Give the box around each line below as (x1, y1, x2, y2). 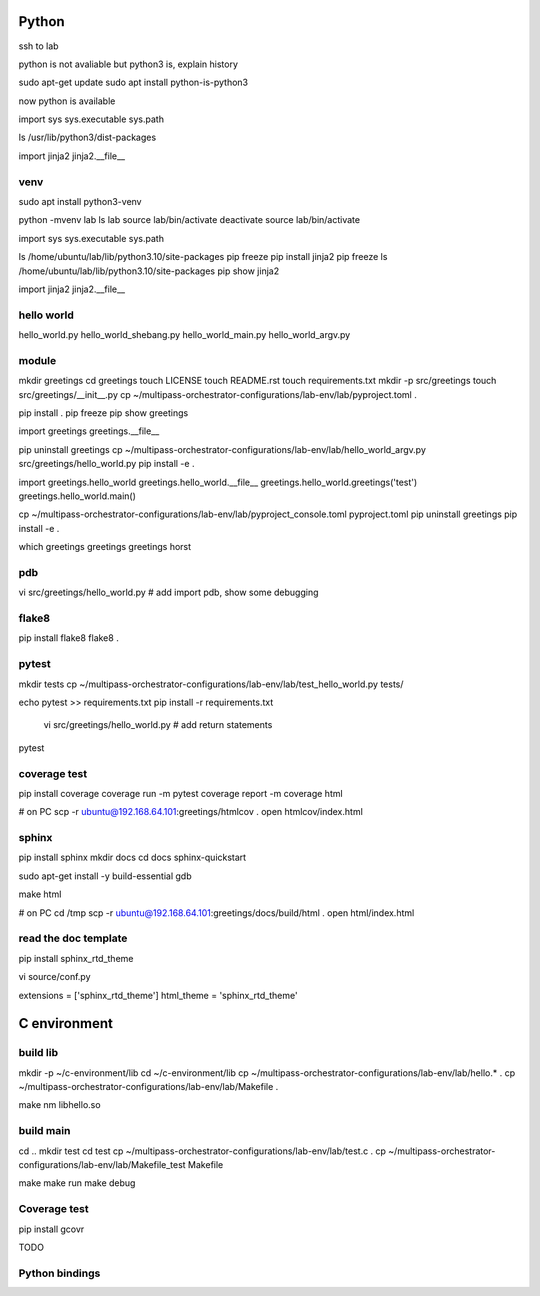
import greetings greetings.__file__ (18, 425, 160, 437)
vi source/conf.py (18, 971, 91, 983)
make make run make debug (18, 1177, 136, 1189)
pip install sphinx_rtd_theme (18, 952, 134, 964)
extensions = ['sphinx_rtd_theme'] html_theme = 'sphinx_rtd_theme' (18, 989, 299, 1001)
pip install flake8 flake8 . (18, 632, 119, 644)
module (18, 353, 57, 367)
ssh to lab (18, 40, 59, 52)
